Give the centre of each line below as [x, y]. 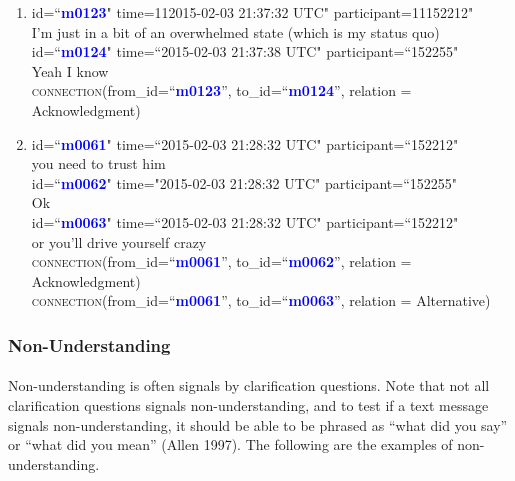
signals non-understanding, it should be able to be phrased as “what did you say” [258, 424]
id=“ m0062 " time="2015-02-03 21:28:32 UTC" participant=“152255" [244, 182]
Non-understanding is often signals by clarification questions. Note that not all [249, 385]
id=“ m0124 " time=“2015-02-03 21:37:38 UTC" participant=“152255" [245, 51]
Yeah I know [70, 70]
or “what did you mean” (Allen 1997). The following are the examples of [230, 444]
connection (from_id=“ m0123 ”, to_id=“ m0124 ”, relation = [221, 90]
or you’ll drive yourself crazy [119, 241]
